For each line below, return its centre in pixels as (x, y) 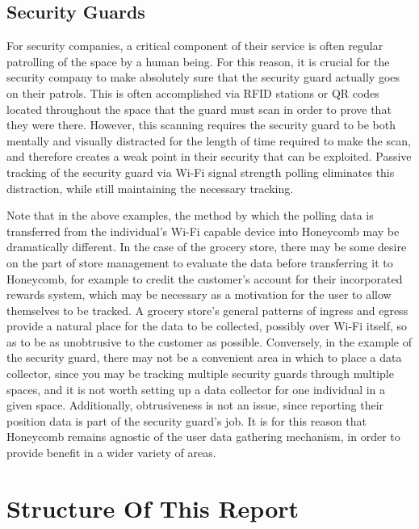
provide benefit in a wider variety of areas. (111, 453)
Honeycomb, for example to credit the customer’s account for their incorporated (205, 278)
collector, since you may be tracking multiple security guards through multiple (200, 374)
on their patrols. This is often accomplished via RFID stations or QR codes (193, 92)
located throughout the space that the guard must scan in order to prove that (199, 109)
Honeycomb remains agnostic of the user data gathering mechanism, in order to (203, 437)
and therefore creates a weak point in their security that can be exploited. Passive (209, 156)
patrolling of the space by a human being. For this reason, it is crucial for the (198, 61)
